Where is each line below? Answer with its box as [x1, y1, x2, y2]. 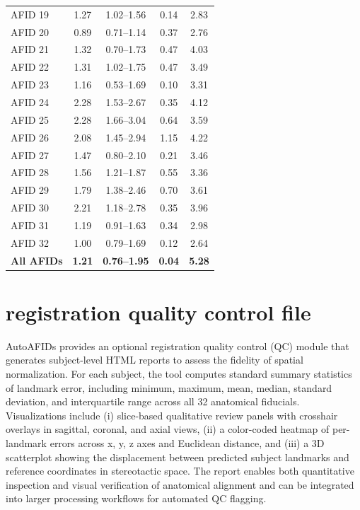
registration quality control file [6, 297, 311, 326]
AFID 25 [11, 112, 50, 127]
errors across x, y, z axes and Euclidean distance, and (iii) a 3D [50, 435, 325, 450]
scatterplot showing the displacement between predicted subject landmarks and [6, 449, 349, 464]
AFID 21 [11, 42, 50, 57]
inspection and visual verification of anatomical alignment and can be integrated [6, 477, 354, 492]
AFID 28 [11, 165, 50, 180]
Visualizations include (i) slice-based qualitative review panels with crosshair [6, 407, 338, 422]
